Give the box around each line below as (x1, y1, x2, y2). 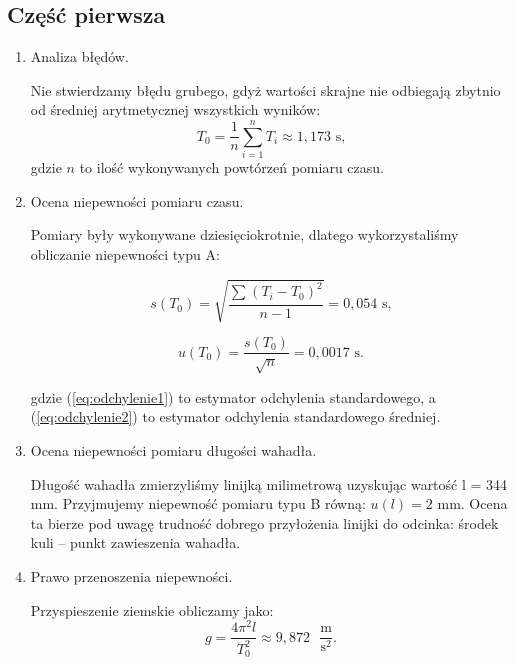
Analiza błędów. (30, 46, 129, 67)
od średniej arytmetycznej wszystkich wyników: (30, 99, 321, 120)
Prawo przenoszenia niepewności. (30, 566, 233, 587)
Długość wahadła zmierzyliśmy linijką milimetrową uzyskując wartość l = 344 (30, 473, 508, 494)
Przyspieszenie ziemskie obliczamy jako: (30, 599, 274, 620)
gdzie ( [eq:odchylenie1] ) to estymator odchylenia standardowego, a (30, 386, 436, 407)
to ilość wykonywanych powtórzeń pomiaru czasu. (79, 157, 384, 178)
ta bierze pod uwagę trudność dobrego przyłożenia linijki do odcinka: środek (30, 512, 499, 533)
